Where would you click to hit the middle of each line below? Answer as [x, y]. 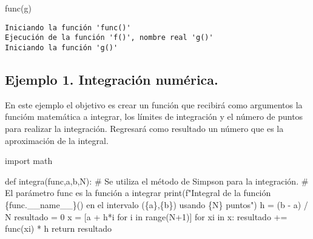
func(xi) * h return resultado [59, 228]
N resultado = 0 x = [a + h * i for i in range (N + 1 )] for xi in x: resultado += [146, 216]
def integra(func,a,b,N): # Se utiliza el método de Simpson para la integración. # [157, 181]
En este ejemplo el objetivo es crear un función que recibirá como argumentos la [154, 104]
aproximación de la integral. [57, 140]
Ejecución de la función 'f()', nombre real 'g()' [109, 38]
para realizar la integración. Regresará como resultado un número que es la [144, 128]
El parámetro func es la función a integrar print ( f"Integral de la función [138, 193]
